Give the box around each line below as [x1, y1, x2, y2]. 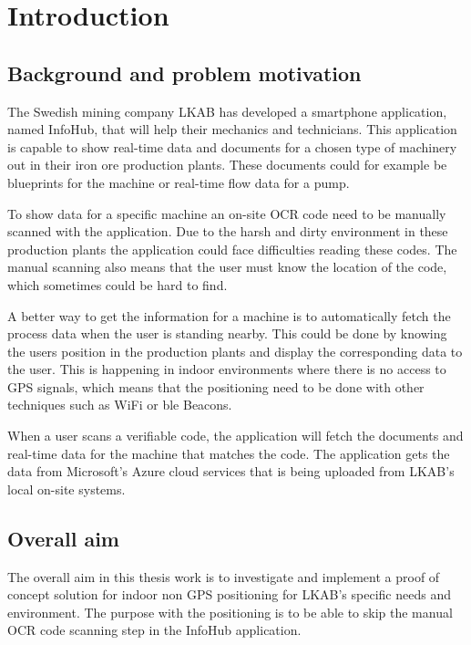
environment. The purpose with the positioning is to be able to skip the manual [7, 602, 453, 621]
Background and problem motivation [7, 58, 362, 87]
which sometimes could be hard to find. [7, 275, 228, 294]
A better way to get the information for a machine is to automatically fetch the [7, 306, 451, 325]
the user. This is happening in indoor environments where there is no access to [7, 359, 446, 379]
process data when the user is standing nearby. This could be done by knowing [7, 324, 447, 343]
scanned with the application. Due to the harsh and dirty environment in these [7, 222, 448, 241]
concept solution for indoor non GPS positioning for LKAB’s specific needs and [7, 585, 451, 604]
